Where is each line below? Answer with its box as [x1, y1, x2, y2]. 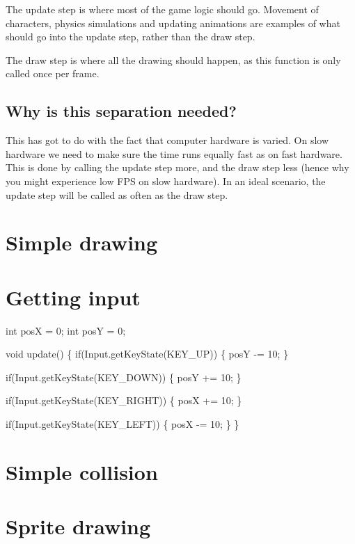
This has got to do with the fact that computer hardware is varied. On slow [6, 133, 329, 147]
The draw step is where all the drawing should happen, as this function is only [6, 52, 341, 67]
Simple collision [6, 457, 158, 486]
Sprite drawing [6, 512, 151, 541]
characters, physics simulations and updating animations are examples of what [6, 15, 340, 30]
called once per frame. [6, 66, 100, 81]
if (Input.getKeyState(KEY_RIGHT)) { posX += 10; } [6, 393, 242, 408]
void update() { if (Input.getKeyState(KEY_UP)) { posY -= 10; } [6, 346, 289, 361]
